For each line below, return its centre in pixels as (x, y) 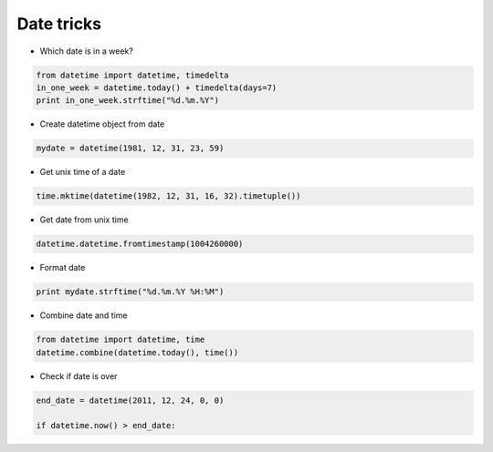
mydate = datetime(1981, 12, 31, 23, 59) (130, 149)
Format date (63, 268)
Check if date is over (79, 376)
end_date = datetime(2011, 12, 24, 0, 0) (130, 400)
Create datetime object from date (102, 124)
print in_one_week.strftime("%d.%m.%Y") (127, 101)
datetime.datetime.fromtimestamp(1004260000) (140, 244)
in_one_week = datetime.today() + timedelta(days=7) (157, 87)
